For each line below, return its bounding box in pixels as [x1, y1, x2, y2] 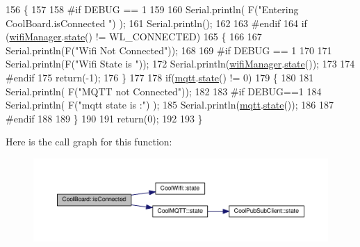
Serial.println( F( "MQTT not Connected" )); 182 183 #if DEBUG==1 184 [6, 83, 322, 98]
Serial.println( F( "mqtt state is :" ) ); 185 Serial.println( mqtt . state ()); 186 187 [6, 97, 334, 112]
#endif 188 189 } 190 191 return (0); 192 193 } [6, 111, 203, 125]
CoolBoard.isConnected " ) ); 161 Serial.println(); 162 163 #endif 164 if [6, 15, 307, 30]
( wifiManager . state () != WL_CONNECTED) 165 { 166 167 [6, 29, 262, 44]
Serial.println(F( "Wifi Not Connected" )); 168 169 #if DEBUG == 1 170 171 [6, 42, 332, 57]
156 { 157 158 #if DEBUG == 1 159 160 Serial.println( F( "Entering [6, 2, 299, 16]
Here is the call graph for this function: [6, 134, 172, 149]
